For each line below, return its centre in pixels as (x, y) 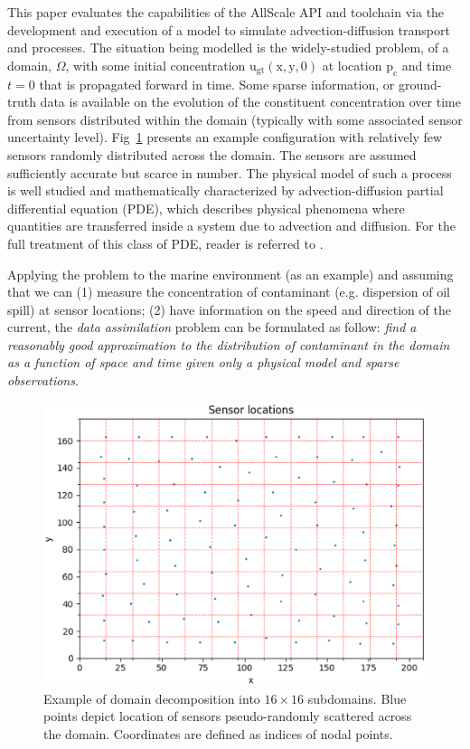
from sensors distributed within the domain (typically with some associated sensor (235, 119)
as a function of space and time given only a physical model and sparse (203, 362)
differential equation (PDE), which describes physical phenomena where (206, 208)
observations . (43, 380)
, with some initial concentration (155, 65)
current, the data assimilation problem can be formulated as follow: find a (212, 327)
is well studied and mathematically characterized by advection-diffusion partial (226, 190)
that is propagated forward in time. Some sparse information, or (217, 84)
